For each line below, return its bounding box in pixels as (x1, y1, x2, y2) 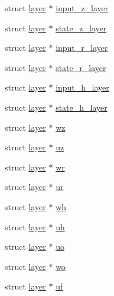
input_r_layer (56, 41, 108, 54)
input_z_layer (56, 2, 109, 14)
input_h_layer (56, 81, 109, 94)
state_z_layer (56, 21, 107, 34)
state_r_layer (56, 61, 106, 73)
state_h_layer (56, 101, 108, 113)
